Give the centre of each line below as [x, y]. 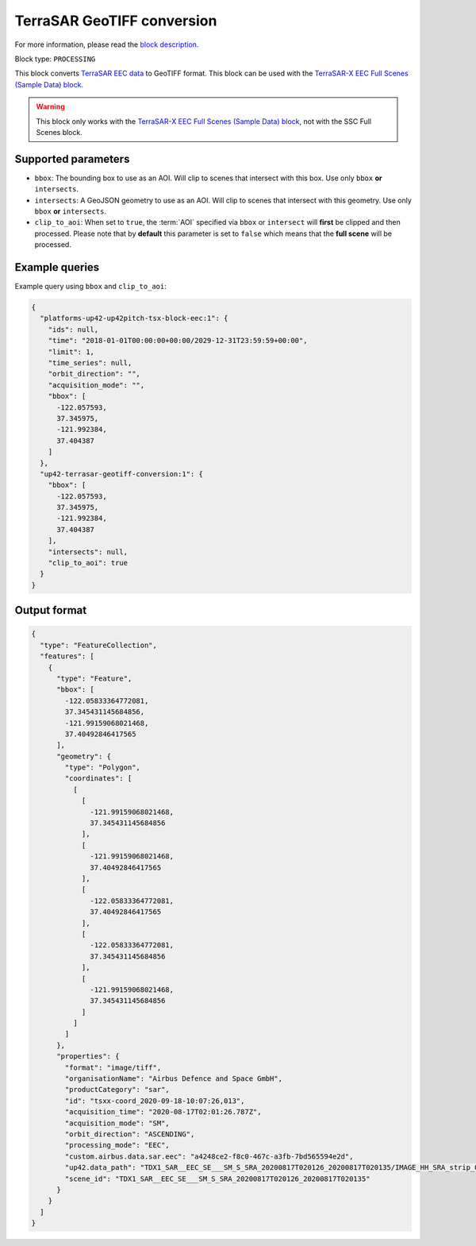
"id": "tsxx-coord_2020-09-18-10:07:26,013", [155, 1101]
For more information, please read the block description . [107, 44]
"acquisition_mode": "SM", [117, 1123]
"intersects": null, [88, 552]
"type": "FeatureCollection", [99, 645]
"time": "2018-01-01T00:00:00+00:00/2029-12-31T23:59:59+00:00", [178, 341]
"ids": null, [73, 329]
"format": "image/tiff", [113, 1067]
